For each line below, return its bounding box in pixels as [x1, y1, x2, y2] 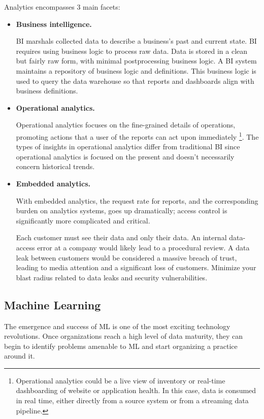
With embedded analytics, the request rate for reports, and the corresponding [16, 195, 258, 206]
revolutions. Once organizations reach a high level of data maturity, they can [4, 331, 243, 341]
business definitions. [16, 85, 78, 96]
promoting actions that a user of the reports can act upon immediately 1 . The [16, 130, 259, 142]
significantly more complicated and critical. [16, 215, 150, 225]
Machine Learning [4, 297, 101, 312]
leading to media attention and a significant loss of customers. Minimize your [16, 262, 256, 273]
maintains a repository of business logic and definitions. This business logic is [16, 65, 256, 76]
